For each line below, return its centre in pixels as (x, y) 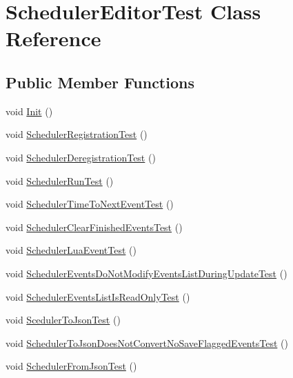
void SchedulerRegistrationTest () (77, 134)
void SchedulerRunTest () (60, 180)
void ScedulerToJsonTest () (63, 320)
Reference (53, 38)
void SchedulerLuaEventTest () (71, 250)
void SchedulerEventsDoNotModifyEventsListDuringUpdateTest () (146, 273)
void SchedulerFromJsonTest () (71, 366)
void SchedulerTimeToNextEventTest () (90, 204)
